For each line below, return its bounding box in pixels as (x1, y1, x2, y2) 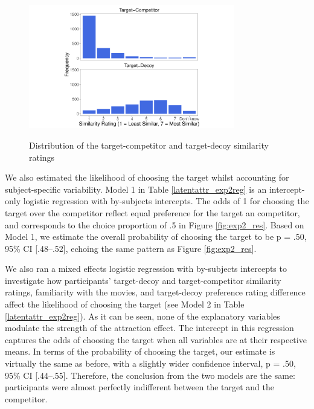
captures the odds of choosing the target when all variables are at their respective (5, 333, 307, 346)
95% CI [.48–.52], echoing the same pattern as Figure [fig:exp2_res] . (5, 242, 257, 254)
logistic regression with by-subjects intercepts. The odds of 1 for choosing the (23, 195, 309, 207)
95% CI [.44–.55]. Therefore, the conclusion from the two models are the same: (5, 369, 295, 381)
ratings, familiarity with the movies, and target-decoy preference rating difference (5, 286, 306, 298)
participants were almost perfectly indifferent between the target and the (5, 381, 274, 393)
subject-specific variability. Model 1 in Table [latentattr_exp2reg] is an (5, 182, 267, 195)
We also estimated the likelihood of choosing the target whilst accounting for (5, 171, 289, 184)
